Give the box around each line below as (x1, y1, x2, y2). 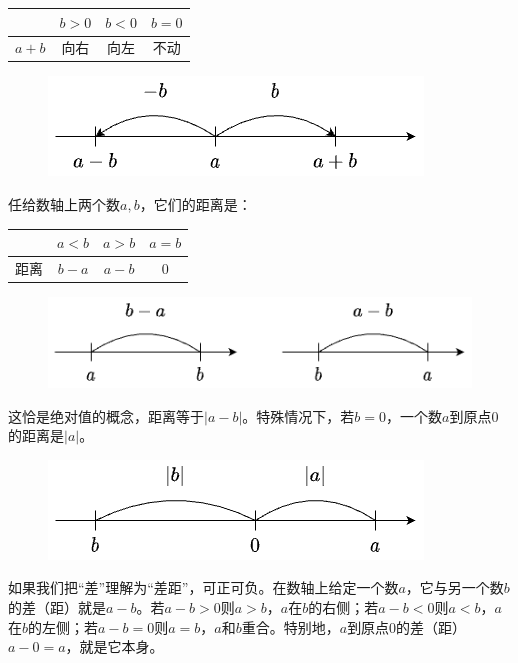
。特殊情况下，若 (242, 405, 355, 426)
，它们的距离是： (139, 194, 252, 215)
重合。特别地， (241, 616, 340, 637)
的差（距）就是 (8, 597, 106, 618)
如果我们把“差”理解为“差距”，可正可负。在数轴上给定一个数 (8, 577, 399, 598)
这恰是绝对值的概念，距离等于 (8, 405, 204, 426)
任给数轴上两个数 (8, 194, 120, 215)
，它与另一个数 (405, 577, 504, 598)
